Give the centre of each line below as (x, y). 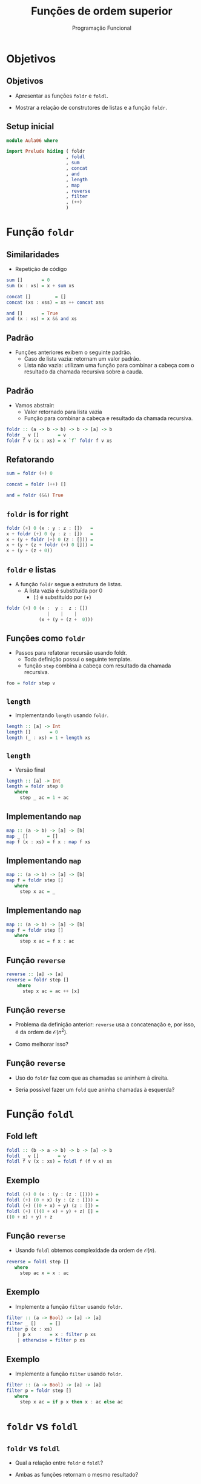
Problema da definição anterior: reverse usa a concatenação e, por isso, (105, 1024)
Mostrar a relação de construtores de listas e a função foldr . (91, 107)
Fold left (22, 1136)
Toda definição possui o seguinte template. (78, 660)
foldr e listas (31, 570)
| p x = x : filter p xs (57, 1335)
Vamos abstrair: (35, 405)
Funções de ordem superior (102, 11)
